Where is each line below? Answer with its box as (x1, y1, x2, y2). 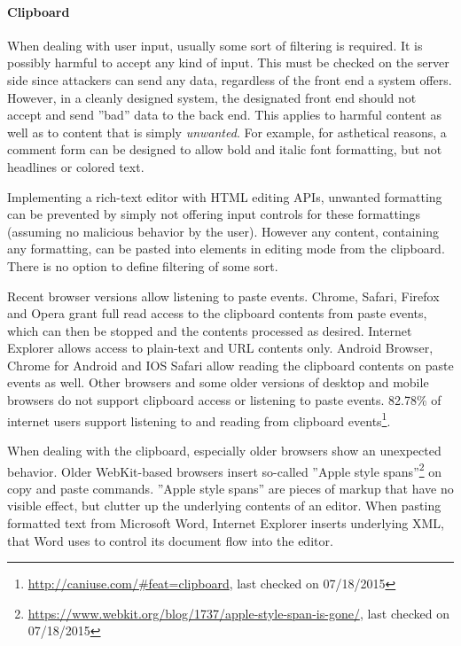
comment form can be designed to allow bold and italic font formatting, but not (7, 140, 442, 159)
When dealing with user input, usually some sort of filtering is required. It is (7, 35, 423, 54)
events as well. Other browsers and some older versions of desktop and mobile (7, 373, 429, 392)
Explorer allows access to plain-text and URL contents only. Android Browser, (7, 339, 434, 357)
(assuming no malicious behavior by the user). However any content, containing (7, 222, 439, 240)
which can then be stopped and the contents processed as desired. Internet (7, 321, 412, 339)
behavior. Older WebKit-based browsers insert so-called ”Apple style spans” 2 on (7, 459, 442, 480)
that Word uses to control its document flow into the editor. (7, 531, 333, 549)
